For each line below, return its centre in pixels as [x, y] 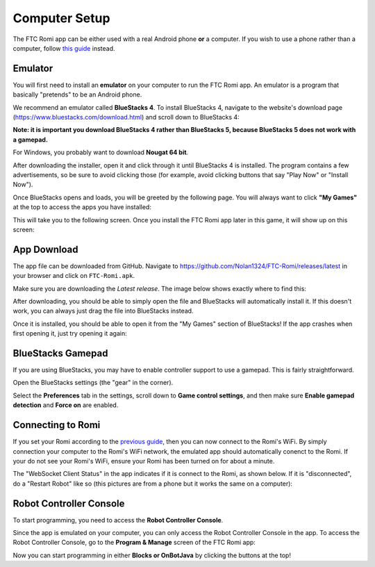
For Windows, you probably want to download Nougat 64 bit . [101, 152]
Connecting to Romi [57, 425]
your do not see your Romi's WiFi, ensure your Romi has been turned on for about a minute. [144, 461]
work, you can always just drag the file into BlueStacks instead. [103, 311]
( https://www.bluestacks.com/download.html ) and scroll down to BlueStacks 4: [126, 117]
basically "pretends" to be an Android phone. [77, 94]
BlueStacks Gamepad [60, 353]
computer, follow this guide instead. [64, 48]
